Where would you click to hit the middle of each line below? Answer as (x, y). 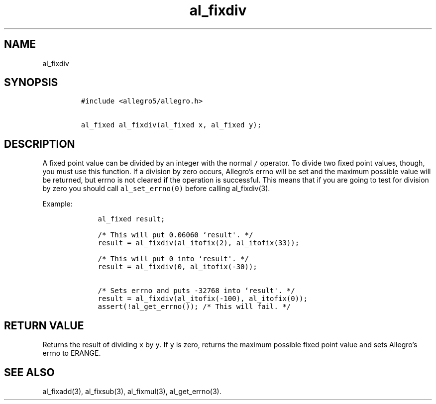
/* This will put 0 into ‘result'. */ (173, 259)
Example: (57, 204)
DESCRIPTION (40, 144)
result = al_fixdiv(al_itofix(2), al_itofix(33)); (199, 243)
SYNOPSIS (31, 83)
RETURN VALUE (44, 325)
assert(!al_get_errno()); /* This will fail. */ (194, 307)
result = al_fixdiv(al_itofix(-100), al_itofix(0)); (203, 299)
